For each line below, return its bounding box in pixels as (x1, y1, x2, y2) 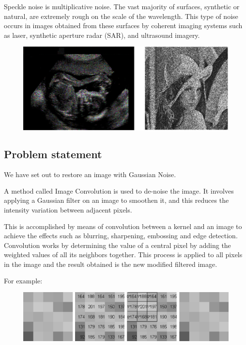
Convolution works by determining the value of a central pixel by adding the (4, 240, 231, 250)
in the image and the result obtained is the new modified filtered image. (4, 259, 217, 269)
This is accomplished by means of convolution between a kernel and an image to (4, 221, 242, 231)
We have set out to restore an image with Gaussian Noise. (4, 169, 176, 180)
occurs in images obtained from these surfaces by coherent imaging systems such (4, 20, 243, 31)
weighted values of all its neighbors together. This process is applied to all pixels (4, 249, 243, 260)
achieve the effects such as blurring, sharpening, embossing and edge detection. (4, 230, 238, 241)
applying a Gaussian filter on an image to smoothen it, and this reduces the (4, 195, 229, 205)
